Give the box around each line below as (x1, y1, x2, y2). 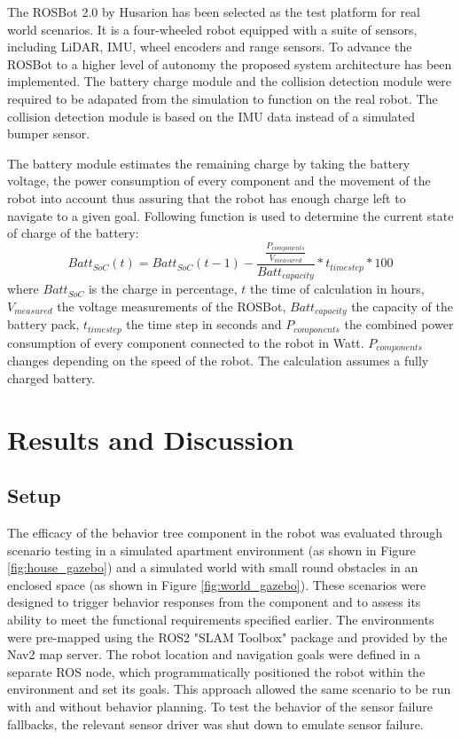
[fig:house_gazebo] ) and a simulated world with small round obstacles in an (7, 558, 418, 577)
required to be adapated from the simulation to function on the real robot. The (7, 89, 438, 107)
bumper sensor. (7, 124, 90, 143)
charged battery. (7, 368, 96, 387)
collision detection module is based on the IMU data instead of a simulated (7, 106, 416, 125)
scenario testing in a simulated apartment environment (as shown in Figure (7, 540, 416, 559)
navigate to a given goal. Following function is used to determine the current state (7, 206, 454, 224)
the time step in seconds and (126, 315, 282, 334)
